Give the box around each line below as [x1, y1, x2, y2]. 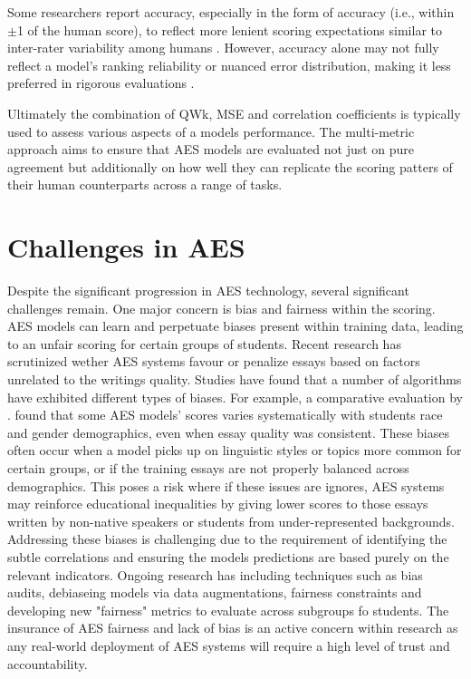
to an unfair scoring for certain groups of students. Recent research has [7, 334, 401, 353]
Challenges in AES [7, 228, 245, 266]
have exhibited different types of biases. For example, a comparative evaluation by [7, 387, 463, 406]
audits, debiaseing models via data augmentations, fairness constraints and [7, 583, 422, 602]
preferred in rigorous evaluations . [7, 73, 195, 92]
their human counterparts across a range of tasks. [7, 175, 283, 194]
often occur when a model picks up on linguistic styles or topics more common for [7, 441, 462, 460]
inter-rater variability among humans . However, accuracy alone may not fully [7, 38, 439, 57]
